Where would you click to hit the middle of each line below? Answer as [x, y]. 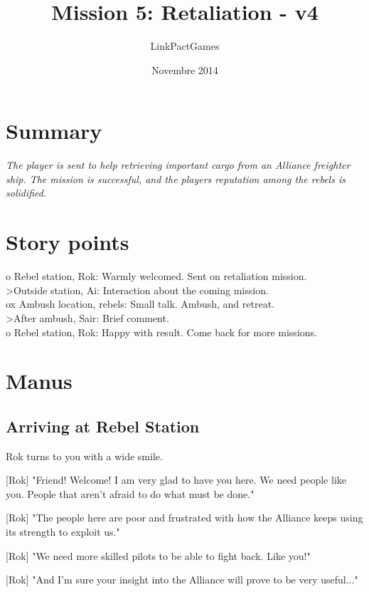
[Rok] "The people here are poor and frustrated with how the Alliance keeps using [184, 518]
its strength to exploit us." [63, 532]
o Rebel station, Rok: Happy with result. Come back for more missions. [161, 332]
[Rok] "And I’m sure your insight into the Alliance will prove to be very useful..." [182, 580]
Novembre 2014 [185, 69]
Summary [54, 131]
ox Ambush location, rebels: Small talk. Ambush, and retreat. [140, 304]
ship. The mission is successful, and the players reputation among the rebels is [176, 178]
